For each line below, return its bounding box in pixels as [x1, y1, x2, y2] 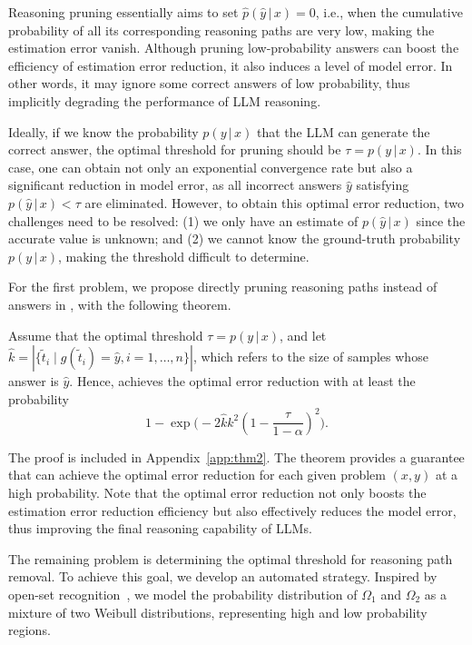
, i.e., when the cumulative [315, 3, 463, 21]
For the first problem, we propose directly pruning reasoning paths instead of [8, 277, 438, 296]
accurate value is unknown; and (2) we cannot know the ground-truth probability [8, 229, 461, 248]
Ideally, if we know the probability [8, 122, 199, 141]
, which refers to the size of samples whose [192, 347, 428, 366]
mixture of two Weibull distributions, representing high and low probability [8, 602, 428, 621]
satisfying [356, 175, 409, 194]
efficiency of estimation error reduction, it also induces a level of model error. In [8, 55, 453, 74]
